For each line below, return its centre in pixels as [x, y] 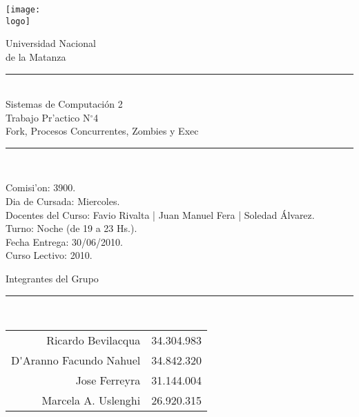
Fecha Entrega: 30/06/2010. [64, 241]
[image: [23, 10]
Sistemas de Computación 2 [64, 104]
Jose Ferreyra [108, 380]
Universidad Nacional [51, 43]
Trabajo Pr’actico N [48, 117]
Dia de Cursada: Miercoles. [63, 201]
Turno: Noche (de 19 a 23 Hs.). [71, 228]
